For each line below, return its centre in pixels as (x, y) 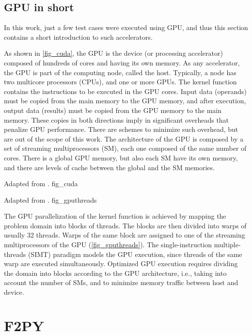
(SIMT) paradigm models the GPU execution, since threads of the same (135, 254)
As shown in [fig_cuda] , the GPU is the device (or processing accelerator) (113, 53)
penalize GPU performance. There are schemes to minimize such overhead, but (121, 129)
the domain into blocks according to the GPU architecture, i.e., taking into (115, 273)
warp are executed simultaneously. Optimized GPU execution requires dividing (121, 263)
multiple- (227, 245)
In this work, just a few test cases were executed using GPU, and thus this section (126, 27)
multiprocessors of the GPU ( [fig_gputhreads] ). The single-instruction (108, 245)
